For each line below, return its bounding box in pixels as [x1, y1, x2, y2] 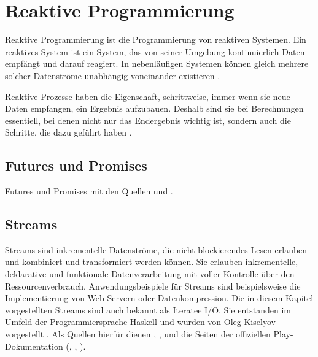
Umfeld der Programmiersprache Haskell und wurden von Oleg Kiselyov [5, 315, 276, 328]
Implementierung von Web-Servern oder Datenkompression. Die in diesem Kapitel [5, 291, 314, 304]
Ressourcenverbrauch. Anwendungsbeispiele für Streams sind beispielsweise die [5, 279, 301, 292]
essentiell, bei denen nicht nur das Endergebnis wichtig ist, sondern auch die [5, 113, 291, 126]
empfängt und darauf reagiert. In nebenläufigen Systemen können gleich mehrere [5, 57, 309, 70]
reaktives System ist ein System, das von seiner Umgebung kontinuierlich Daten [5, 45, 305, 58]
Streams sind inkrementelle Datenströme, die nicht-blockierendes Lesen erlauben [5, 243, 308, 256]
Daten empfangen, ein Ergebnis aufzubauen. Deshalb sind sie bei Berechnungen [5, 102, 304, 115]
